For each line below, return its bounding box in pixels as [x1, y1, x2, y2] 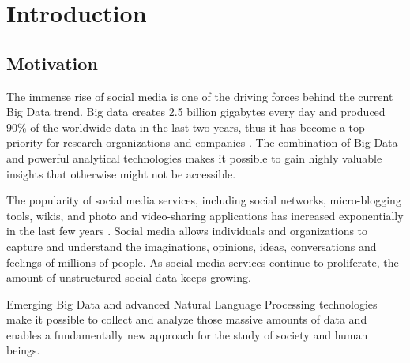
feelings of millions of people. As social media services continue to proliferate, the [6, 253, 399, 270]
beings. [6, 342, 40, 358]
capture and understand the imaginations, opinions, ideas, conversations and [6, 238, 377, 254]
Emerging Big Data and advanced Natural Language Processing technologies [6, 295, 378, 312]
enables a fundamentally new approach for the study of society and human [6, 326, 368, 342]
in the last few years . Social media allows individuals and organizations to [6, 223, 368, 239]
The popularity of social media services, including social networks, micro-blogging [6, 192, 401, 208]
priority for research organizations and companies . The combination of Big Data [6, 134, 398, 151]
